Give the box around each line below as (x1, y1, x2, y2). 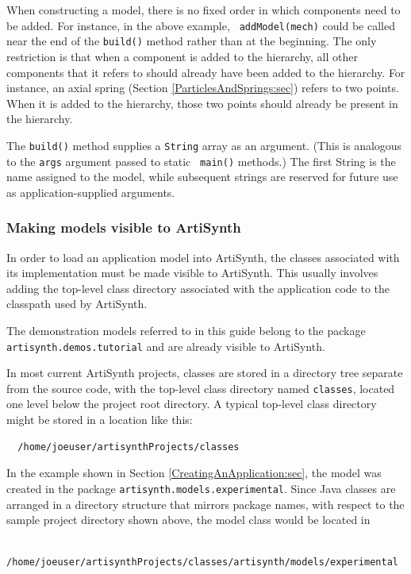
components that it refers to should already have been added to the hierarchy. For (6, 64, 405, 80)
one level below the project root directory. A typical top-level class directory (6, 395, 377, 412)
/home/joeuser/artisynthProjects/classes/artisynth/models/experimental (6, 557, 398, 568)
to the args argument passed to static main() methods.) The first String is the (6, 152, 396, 169)
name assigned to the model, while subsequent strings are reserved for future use (6, 168, 398, 185)
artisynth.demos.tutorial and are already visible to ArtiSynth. (6, 337, 325, 354)
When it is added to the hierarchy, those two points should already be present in (6, 94, 398, 111)
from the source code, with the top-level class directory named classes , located (6, 379, 395, 396)
